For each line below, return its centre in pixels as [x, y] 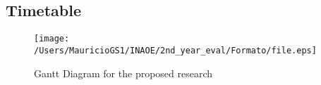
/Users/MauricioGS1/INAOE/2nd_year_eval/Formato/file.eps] [175, 50]
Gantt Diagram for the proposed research [123, 73]
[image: [52, 39]
